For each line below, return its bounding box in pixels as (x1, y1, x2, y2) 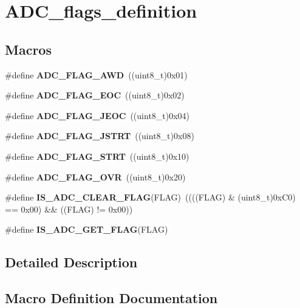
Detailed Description (5, 253, 138, 272)
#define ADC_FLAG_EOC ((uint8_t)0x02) (5, 89, 185, 101)
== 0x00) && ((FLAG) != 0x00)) (5, 202, 133, 215)
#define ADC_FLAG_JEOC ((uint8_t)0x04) (5, 109, 190, 121)
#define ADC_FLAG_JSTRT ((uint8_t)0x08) (5, 129, 194, 142)
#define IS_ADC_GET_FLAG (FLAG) (5, 223, 168, 236)
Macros (5, 39, 52, 58)
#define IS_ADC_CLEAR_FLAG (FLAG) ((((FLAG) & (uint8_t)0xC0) (5, 191, 296, 204)
